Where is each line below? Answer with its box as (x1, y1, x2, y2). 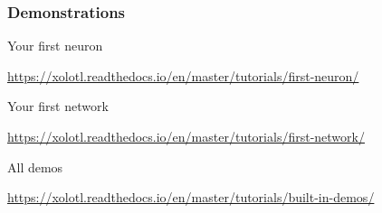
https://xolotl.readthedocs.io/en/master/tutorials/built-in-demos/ (7, 188, 375, 207)
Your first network (7, 97, 109, 116)
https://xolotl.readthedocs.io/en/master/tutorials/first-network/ (7, 127, 365, 145)
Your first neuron (7, 36, 103, 55)
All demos (7, 157, 63, 176)
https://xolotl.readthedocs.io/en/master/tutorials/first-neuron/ (7, 66, 359, 85)
